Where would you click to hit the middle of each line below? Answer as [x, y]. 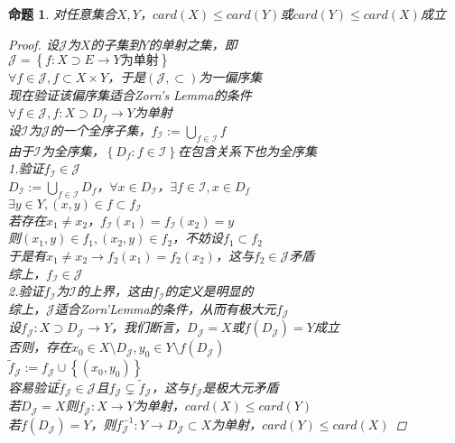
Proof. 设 [33, 44]
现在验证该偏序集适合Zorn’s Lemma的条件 [130, 94]
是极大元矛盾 [241, 387]
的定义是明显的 [209, 291]
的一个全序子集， [101, 129]
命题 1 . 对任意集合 [62, 14]
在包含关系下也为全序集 [248, 150]
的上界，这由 [114, 291]
